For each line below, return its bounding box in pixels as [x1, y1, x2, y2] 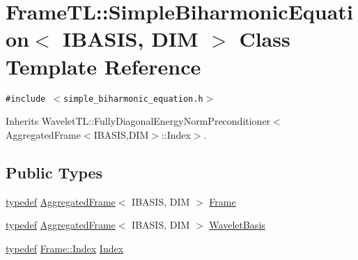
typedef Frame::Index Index [6, 240, 124, 255]
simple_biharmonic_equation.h [63, 93, 203, 104]
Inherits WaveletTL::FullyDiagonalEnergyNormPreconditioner [6, 114, 271, 128]
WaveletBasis [209, 217, 265, 232]
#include [6, 93, 46, 104]
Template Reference [6, 52, 201, 80]
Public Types [6, 161, 103, 183]
